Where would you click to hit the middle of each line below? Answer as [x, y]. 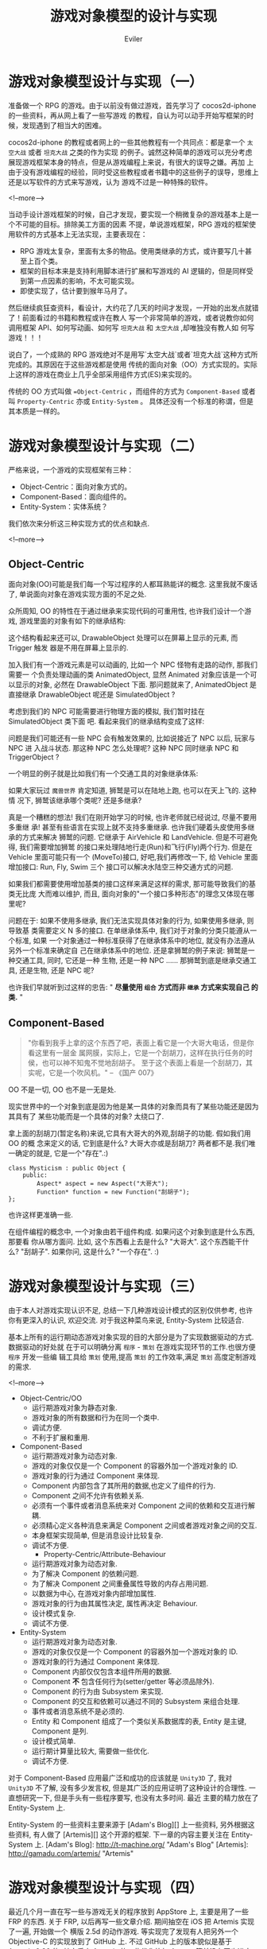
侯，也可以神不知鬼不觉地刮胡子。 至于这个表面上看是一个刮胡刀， [137, 1063]
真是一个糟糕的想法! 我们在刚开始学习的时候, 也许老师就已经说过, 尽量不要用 [132, 817]
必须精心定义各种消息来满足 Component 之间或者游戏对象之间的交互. [144, 1526]
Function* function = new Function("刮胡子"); [113, 1192]
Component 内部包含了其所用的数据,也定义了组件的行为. [124, 1486]
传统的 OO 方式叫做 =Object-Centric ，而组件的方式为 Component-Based [124, 391]
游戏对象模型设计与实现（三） [106, 1287]
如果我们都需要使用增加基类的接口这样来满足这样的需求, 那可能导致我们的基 [132, 884]
